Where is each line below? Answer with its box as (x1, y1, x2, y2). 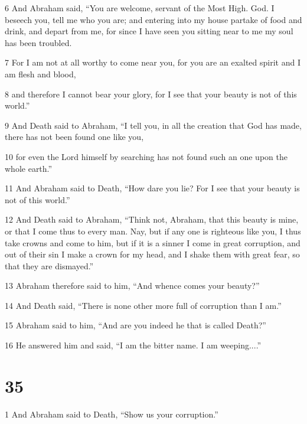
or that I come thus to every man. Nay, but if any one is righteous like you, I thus (5, 224, 301, 237)
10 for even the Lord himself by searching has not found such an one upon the (5, 150, 288, 162)
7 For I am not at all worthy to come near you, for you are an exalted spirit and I (5, 56, 301, 69)
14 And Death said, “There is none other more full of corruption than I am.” (5, 299, 282, 311)
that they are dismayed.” (5, 259, 94, 272)
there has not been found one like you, (5, 131, 144, 143)
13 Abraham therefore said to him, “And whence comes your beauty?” (5, 279, 260, 292)
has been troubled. (5, 36, 72, 48)
